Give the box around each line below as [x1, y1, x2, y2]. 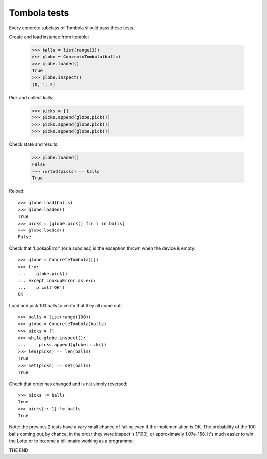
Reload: [9, 188, 25, 194]
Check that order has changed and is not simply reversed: [9, 381, 128, 387]
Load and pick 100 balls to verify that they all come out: [9, 302, 122, 308]
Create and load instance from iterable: [9, 34, 89, 40]
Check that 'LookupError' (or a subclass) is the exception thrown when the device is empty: [9, 245, 196, 251]
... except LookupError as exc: [18, 278, 96, 284]
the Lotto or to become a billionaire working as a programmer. [9, 438, 135, 444]
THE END [9, 447, 28, 453]
